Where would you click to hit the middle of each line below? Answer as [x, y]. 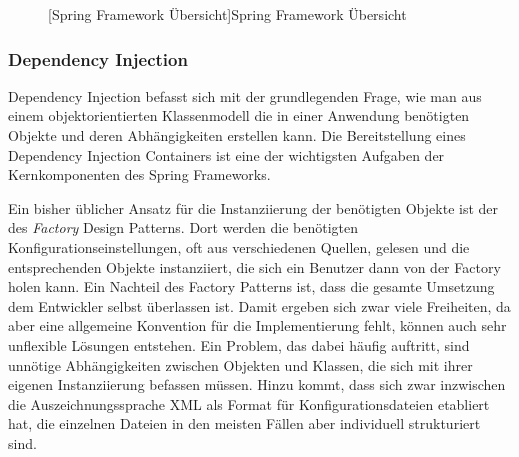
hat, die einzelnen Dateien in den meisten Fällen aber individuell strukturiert [244, 423]
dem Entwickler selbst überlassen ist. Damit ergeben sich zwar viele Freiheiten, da [259, 305]
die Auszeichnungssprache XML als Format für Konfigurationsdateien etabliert [249, 403]
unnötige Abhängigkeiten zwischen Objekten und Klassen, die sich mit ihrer [240, 364]
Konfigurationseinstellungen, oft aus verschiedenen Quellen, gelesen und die [239, 246]
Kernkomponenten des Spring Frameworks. [139, 174]
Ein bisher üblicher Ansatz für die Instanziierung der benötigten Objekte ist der [253, 207]
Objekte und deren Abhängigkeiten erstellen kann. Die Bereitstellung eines [237, 135]
